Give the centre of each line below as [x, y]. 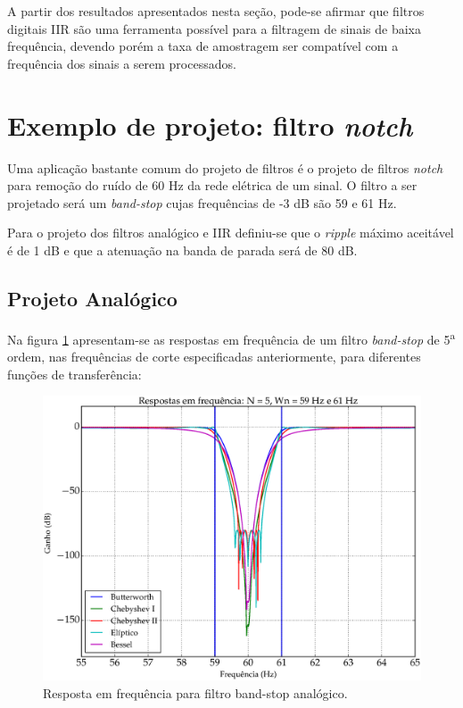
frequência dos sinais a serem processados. [122, 63]
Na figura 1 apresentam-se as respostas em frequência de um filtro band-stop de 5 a [231, 337]
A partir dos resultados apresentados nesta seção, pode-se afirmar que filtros [216, 11]
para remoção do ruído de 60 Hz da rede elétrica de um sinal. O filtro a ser [212, 185]
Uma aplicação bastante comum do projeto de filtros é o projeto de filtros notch [225, 167]
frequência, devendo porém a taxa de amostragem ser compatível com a [203, 46]
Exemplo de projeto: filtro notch [210, 125]
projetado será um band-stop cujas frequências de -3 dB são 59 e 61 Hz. [202, 202]
